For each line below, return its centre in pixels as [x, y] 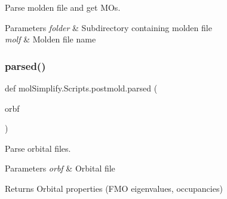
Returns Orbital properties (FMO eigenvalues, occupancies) [114, 188]
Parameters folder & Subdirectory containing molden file [108, 27]
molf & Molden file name [50, 39]
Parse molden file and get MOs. [63, 7]
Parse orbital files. [38, 148]
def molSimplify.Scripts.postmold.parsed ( [81, 88]
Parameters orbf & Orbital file [60, 168]
